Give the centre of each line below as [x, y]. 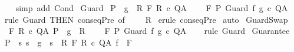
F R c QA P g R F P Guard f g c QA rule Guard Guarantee [149, 31]
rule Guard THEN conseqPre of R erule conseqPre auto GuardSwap [146, 19]
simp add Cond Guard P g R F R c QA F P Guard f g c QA [152, 8]
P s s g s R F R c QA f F [68, 42]
